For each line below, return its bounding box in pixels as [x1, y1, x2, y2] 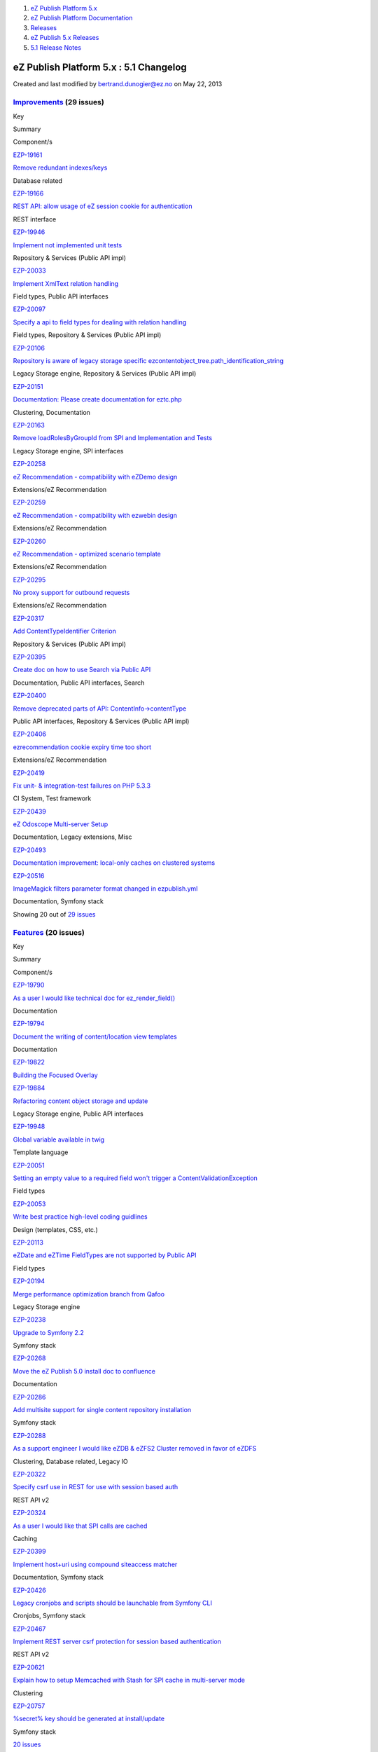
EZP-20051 [13, 1161, 45, 1170]
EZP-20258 [13, 460, 46, 468]
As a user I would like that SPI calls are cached [13, 1521, 148, 1530]
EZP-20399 [13, 1547, 46, 1556]
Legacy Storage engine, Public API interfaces [13, 1109, 143, 1118]
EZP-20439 [13, 807, 47, 816]
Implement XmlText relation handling [13, 279, 119, 287]
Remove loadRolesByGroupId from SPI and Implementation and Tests [13, 434, 213, 442]
